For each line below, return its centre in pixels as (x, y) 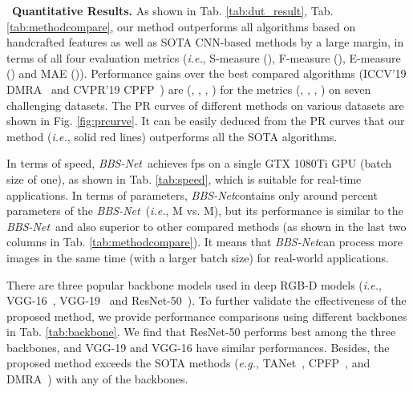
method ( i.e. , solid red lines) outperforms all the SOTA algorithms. (172, 136)
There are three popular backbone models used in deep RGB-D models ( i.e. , (194, 284)
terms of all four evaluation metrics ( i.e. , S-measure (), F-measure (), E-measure (204, 57)
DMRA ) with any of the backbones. (97, 379)
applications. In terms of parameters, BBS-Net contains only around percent (192, 194)
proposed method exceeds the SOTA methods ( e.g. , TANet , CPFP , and (188, 363)
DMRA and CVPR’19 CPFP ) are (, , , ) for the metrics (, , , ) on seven (189, 89)
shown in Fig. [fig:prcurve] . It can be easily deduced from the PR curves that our (206, 121)
